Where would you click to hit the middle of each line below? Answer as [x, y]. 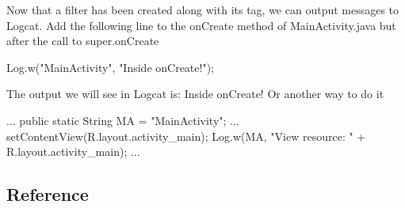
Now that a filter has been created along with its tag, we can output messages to [203, 9]
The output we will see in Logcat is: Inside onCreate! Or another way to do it [195, 94]
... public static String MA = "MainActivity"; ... [123, 120]
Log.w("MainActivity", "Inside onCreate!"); [110, 67]
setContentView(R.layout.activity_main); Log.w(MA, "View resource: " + [186, 136]
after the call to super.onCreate [83, 41]
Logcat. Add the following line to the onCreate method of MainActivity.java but [201, 25]
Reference [48, 194]
